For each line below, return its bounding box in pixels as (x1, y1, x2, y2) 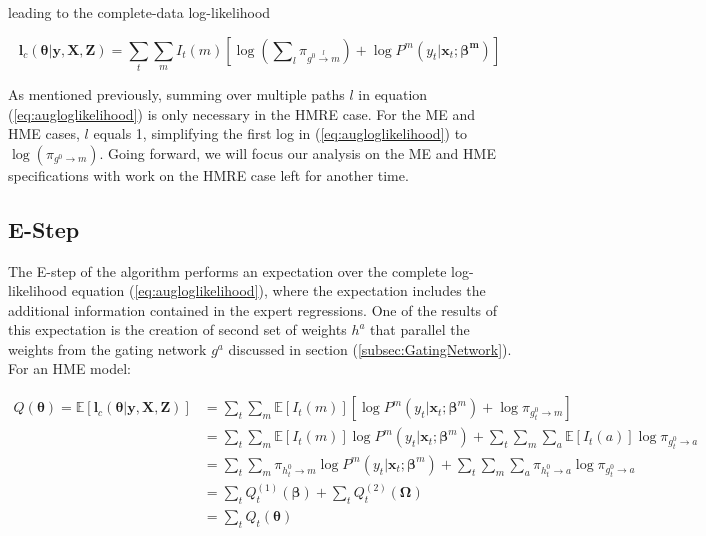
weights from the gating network (8, 338, 207, 359)
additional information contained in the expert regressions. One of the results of (8, 299, 498, 320)
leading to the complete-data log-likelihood (8, 2, 271, 22)
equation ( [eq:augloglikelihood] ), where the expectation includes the (71, 280, 486, 301)
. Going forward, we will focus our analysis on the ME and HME (99, 142, 496, 163)
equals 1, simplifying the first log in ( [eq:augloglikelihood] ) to (93, 123, 468, 144)
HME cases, (8, 123, 80, 144)
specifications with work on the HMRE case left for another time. (8, 164, 409, 185)
